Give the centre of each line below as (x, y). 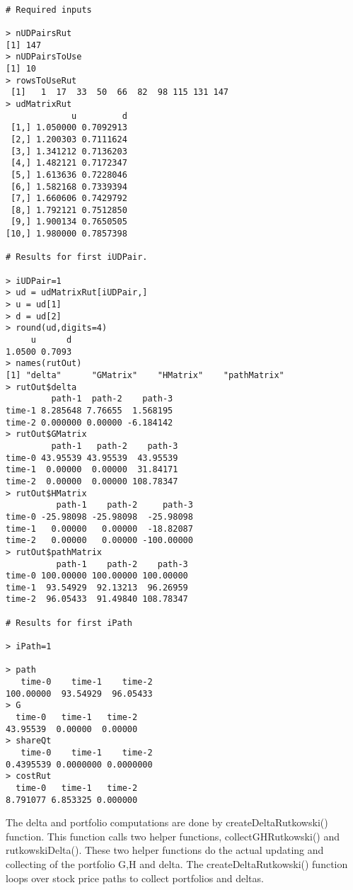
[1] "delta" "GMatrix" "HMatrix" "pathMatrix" (145, 375)
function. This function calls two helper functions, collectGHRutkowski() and (173, 836)
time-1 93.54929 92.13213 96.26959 (97, 587)
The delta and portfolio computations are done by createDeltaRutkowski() (167, 822)
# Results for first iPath (69, 623)
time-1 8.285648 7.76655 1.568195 (89, 410)
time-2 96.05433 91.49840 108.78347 (97, 599)
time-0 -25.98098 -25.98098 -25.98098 (99, 517)
